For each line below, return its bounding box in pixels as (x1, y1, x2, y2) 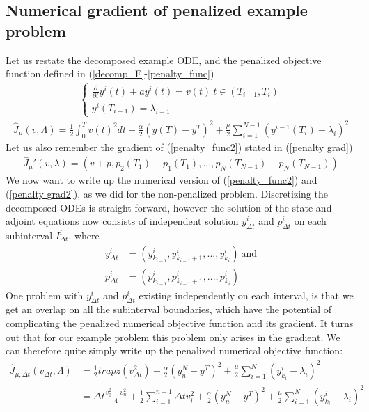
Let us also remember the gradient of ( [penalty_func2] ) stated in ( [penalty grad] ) (6, 139, 353, 154)
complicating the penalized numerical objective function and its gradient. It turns (6, 316, 354, 331)
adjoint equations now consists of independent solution (6, 214, 239, 228)
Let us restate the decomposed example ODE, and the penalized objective (6, 52, 322, 67)
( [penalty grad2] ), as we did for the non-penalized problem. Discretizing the (6, 187, 328, 201)
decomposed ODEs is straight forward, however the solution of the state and (6, 200, 332, 214)
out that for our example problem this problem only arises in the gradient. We (6, 329, 340, 344)
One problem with (6, 287, 84, 302)
